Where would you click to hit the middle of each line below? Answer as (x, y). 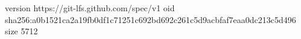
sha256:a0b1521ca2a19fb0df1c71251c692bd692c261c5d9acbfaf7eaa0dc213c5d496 (150, 19)
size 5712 (21, 31)
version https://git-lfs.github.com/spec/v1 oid (90, 8)
